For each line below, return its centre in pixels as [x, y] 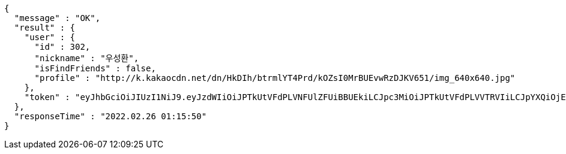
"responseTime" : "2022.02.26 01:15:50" [110, 116]
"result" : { [45, 28]
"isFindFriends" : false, [95, 68]
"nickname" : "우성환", [87, 58]
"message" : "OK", [57, 18]
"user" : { [50, 37]
